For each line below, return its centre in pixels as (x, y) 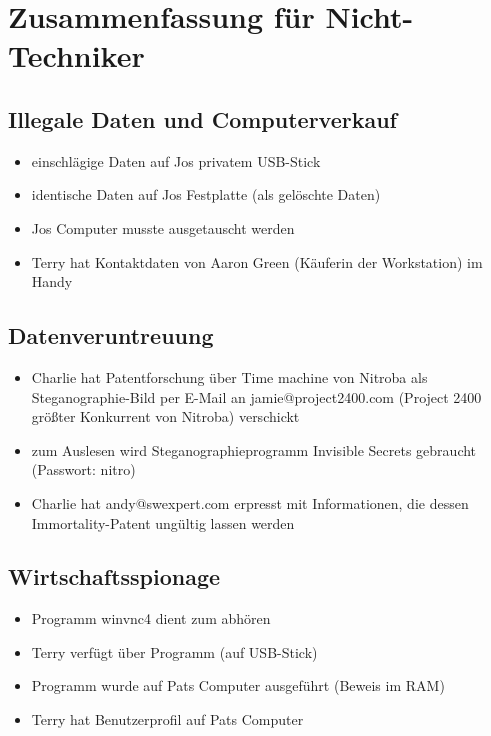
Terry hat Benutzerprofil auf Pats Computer (167, 719)
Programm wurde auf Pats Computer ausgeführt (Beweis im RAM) (238, 685)
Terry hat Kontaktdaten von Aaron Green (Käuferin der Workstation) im (257, 261)
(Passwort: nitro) (83, 469)
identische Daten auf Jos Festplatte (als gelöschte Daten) (206, 194)
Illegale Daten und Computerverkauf (202, 118)
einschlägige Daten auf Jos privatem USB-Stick (176, 160)
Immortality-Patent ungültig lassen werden (163, 522)
